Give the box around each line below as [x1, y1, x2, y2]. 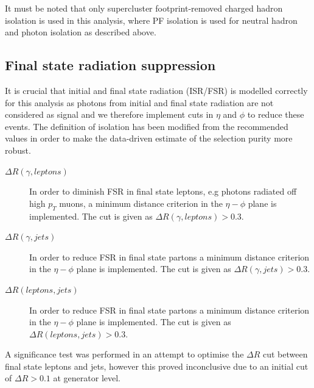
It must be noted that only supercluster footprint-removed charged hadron [5, 2, 283, 14]
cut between [262, 348, 308, 361]
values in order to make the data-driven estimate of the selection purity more [5, 132, 293, 145]
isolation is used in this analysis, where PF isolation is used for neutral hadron [5, 13, 298, 26]
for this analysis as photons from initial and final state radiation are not [5, 96, 274, 109]
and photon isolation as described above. [5, 26, 156, 38]
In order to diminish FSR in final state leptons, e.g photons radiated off [29, 185, 297, 198]
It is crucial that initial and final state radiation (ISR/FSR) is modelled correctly [5, 84, 308, 96]
